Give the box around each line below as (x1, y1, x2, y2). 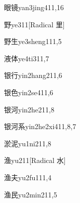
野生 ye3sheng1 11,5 (4, 36, 62, 47)
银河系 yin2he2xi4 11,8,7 (4, 121, 76, 132)
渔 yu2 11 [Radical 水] (4, 155, 66, 166)
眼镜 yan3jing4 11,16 (4, 2, 64, 12)
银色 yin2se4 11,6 (4, 87, 53, 97)
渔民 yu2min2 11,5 (4, 189, 57, 199)
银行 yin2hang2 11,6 (4, 70, 62, 80)
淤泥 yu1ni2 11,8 (4, 138, 51, 148)
